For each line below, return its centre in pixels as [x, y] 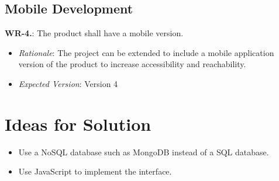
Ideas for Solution [78, 123]
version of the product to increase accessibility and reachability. [132, 64]
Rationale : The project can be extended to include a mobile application [146, 52]
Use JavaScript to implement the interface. [95, 171]
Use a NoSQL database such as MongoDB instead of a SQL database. [144, 152]
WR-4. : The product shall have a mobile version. [94, 33]
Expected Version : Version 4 [68, 83]
